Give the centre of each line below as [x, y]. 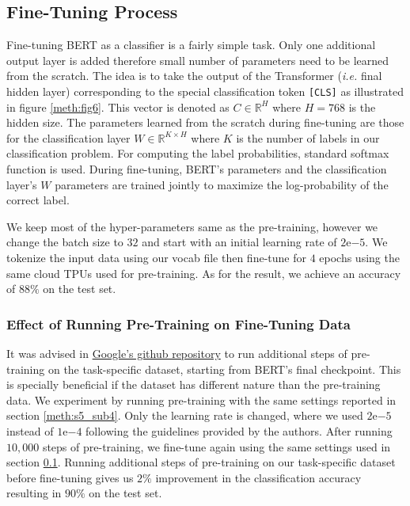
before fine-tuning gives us [70, 477]
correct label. [38, 200]
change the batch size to [65, 242]
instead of [30, 430]
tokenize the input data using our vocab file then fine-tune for [156, 257]
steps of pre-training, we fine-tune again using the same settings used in [216, 446]
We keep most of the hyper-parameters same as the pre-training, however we [192, 226]
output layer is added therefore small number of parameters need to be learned [198, 60]
